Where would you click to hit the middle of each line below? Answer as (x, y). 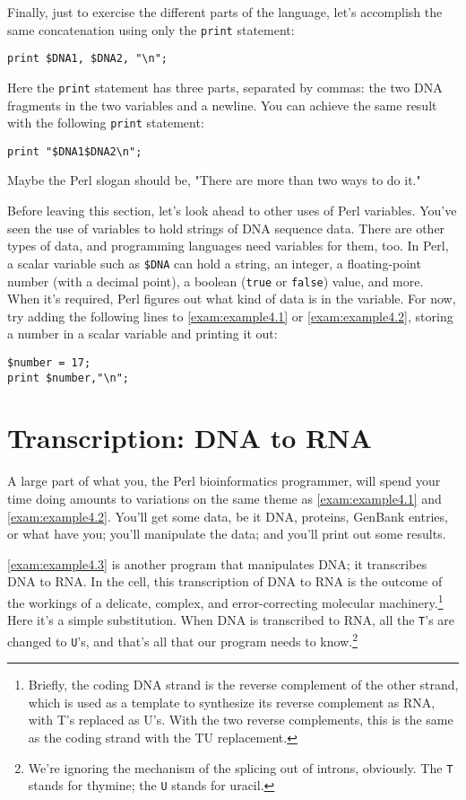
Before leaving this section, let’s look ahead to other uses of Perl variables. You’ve (232, 211)
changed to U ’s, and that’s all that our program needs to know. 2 (182, 639)
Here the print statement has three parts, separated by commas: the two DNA (225, 87)
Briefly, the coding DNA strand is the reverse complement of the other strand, (243, 685)
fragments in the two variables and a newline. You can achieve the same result (222, 105)
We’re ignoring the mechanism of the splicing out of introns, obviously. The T (241, 767)
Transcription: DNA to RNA (190, 438)
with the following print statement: (106, 123)
